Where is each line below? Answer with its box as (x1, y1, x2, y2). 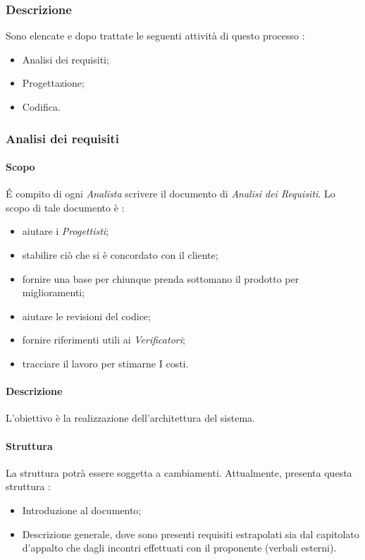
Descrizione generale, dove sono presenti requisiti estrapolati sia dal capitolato (22, 526, 359, 541)
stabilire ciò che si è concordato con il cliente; (22, 248, 218, 262)
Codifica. (22, 99, 61, 114)
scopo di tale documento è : (6, 200, 125, 214)
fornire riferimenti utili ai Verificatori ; (22, 332, 185, 347)
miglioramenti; (22, 285, 85, 300)
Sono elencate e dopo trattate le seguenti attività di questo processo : (6, 28, 305, 43)
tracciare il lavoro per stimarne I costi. (22, 355, 189, 370)
